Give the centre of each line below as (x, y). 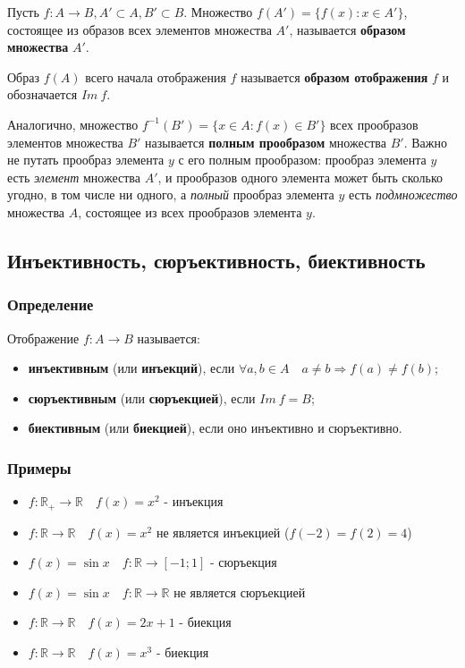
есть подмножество (403, 194)
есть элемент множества (74, 177)
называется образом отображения (334, 76)
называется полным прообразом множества (266, 142)
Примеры (39, 467)
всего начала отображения (156, 76)
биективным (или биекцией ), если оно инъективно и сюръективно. (215, 428)
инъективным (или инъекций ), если (131, 368)
